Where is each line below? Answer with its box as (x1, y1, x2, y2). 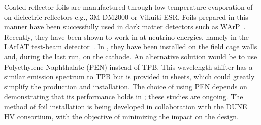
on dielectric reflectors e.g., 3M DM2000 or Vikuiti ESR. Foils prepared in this (4, 11, 248, 22)
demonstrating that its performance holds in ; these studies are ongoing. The (4, 91, 243, 102)
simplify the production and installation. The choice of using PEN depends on (4, 81, 247, 91)
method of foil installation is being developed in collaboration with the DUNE (4, 101, 247, 111)
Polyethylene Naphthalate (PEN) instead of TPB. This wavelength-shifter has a (4, 61, 253, 72)
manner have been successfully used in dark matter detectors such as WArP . (4, 21, 246, 32)
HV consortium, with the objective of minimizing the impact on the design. (4, 111, 239, 121)
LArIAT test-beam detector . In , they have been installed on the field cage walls (4, 41, 257, 52)
